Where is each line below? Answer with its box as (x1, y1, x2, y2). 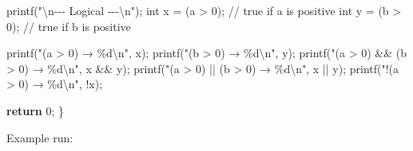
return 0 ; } (6, 102, 65, 118)
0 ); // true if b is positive (6, 17, 131, 34)
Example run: (6, 129, 73, 145)
